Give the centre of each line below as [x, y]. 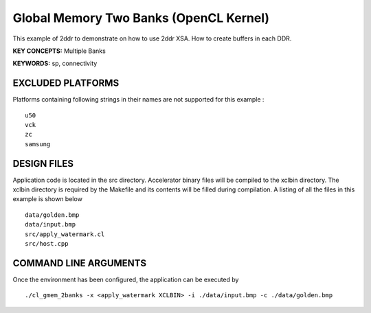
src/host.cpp [47, 244]
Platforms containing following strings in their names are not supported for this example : [138, 100]
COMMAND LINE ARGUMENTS [80, 263]
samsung [38, 144]
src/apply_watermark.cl [65, 234]
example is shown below [47, 199]
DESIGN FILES [43, 164]
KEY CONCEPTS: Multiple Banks [59, 51]
